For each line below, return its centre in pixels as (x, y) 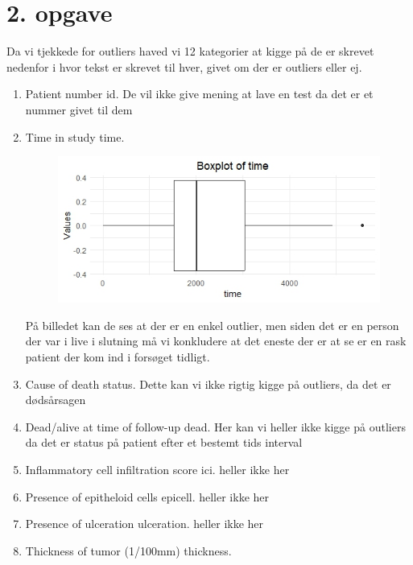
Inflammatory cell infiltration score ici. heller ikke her (157, 469)
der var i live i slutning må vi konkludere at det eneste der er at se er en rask (216, 341)
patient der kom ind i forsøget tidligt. (118, 356)
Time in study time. (75, 136)
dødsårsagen (56, 400)
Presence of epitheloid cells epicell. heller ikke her (147, 496)
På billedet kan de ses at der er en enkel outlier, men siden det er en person (212, 325)
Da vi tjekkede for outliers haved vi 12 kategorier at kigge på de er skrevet (190, 51)
